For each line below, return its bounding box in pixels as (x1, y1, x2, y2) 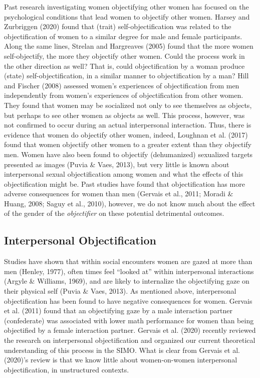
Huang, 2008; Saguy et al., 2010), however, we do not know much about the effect (4, 198, 255, 208)
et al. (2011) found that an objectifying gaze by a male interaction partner (4, 305, 232, 316)
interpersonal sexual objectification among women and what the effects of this (4, 169, 243, 179)
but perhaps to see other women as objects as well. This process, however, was (4, 109, 245, 120)
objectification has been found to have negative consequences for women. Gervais (4, 295, 252, 306)
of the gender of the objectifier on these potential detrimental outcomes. (4, 208, 224, 218)
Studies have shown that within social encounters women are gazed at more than (4, 256, 252, 267)
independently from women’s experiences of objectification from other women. (4, 90, 243, 100)
